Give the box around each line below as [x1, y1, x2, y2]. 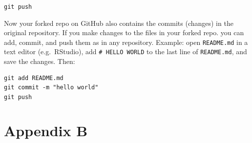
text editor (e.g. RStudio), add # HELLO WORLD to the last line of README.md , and [4, 46, 247, 57]
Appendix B [4, 120, 88, 140]
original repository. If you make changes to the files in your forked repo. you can [4, 27, 244, 38]
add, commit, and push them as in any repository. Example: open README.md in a [4, 37, 248, 47]
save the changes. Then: [4, 56, 75, 66]
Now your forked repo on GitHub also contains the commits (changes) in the [4, 18, 233, 28]
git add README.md [4, 74, 63, 82]
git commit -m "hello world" [4, 84, 99, 91]
